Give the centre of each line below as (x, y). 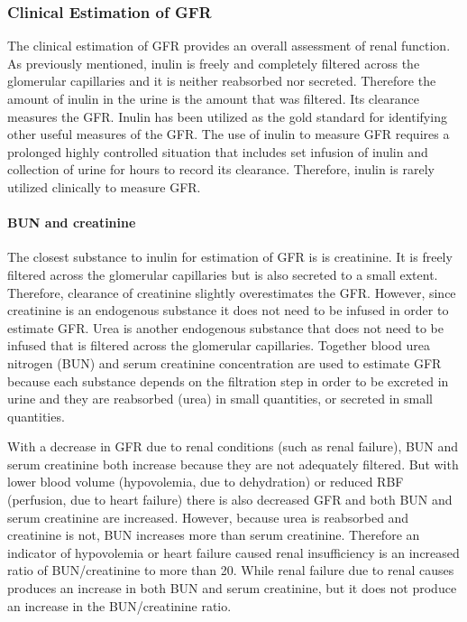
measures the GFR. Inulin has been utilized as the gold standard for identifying (227, 116)
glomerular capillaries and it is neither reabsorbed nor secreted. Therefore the (222, 81)
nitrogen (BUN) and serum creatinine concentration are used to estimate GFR (224, 362)
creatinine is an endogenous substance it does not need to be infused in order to (228, 310)
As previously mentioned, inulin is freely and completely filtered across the (214, 63)
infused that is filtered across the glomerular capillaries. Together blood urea (219, 345)
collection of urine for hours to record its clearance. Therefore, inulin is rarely (221, 169)
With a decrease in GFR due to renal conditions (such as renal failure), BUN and (233, 446)
